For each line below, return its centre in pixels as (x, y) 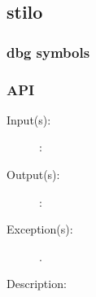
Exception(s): (40, 229)
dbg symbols (48, 52)
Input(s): (29, 119)
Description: (37, 284)
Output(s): (33, 175)
